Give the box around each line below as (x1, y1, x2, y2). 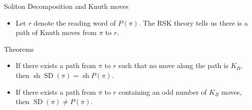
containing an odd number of (118, 86, 207, 97)
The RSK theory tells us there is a (143, 17, 248, 28)
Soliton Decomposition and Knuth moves (4, 1, 129, 11)
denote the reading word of (33, 17, 116, 28)
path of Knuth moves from (15, 27, 97, 37)
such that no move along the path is (118, 60, 229, 71)
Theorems (4, 43, 34, 54)
